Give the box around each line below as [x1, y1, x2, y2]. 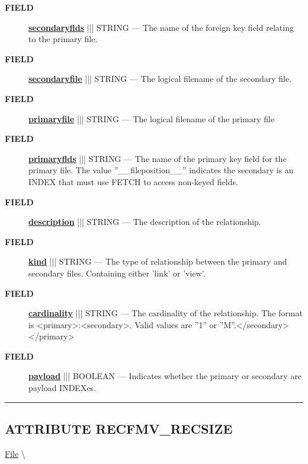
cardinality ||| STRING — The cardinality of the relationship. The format [28, 307, 303, 319]
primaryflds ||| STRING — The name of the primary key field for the [28, 152, 287, 164]
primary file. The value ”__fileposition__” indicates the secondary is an [28, 164, 294, 176]
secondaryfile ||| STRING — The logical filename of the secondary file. [28, 72, 292, 85]
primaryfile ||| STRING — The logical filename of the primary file [28, 112, 275, 125]
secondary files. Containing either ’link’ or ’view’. [28, 266, 206, 279]
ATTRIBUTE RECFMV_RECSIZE [5, 419, 233, 438]
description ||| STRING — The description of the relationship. [28, 215, 261, 228]
